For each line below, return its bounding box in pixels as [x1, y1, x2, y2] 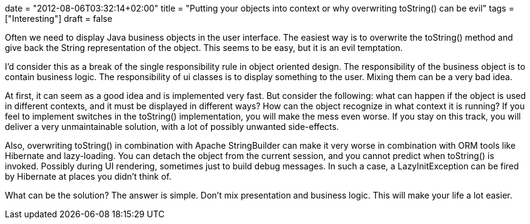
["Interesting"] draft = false [5, 13, 113, 24]
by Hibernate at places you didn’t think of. [5, 171, 172, 182]
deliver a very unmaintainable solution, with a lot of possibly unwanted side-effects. [5, 121, 339, 132]
